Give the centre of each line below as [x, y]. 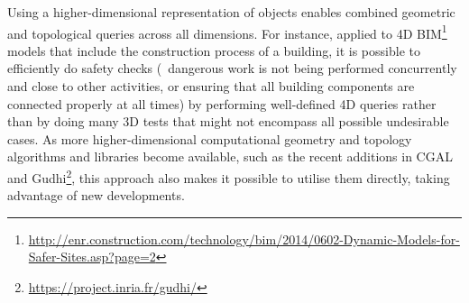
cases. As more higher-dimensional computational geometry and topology [210, 138]
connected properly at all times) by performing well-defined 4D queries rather [222, 103]
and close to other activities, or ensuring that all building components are [211, 86]
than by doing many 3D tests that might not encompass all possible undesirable [228, 121]
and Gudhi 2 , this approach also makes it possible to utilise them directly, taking [229, 176]
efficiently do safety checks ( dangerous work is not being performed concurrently [232, 68]
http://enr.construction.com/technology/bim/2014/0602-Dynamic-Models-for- [244, 239]
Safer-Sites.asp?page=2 [92, 257]
